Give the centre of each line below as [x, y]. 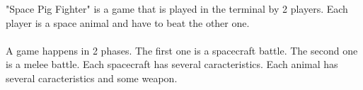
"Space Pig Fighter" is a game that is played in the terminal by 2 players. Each [177, 9]
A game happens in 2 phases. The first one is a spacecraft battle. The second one [182, 50]
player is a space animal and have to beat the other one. [128, 22]
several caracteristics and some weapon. [92, 78]
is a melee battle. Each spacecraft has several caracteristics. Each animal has [172, 64]
